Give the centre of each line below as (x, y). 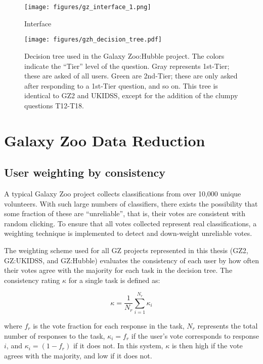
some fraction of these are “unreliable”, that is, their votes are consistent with (125, 213)
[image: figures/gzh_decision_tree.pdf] (93, 40)
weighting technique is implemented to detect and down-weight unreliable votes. (128, 233)
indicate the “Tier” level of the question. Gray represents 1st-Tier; (127, 66)
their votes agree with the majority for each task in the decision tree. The (118, 270)
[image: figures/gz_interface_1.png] (88, 7)
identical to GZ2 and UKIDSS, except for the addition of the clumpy (131, 95)
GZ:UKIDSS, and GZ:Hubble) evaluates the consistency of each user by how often (131, 260)
